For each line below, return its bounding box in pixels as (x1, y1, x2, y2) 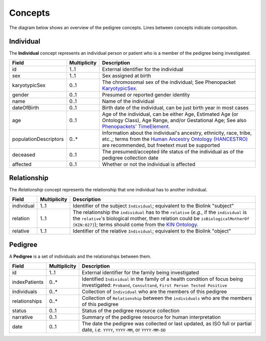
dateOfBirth (12, 104, 39, 111)
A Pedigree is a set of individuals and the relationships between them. (9, 253, 151, 259)
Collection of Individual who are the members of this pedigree (82, 288, 227, 295)
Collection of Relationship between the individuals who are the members (82, 294, 252, 301)
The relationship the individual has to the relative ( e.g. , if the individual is (72, 209, 247, 216)
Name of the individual (101, 97, 155, 104)
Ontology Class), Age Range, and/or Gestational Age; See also (101, 117, 247, 124)
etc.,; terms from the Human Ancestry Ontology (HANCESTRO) (101, 135, 248, 142)
